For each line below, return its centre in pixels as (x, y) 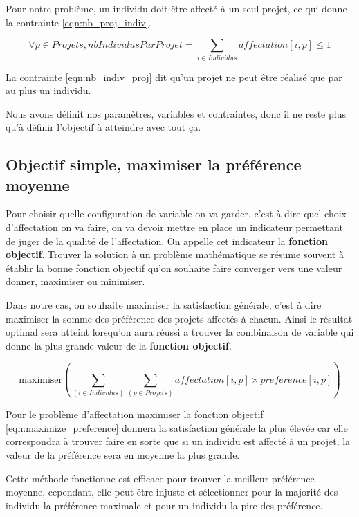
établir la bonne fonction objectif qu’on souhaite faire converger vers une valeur (174, 267)
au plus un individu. (48, 90)
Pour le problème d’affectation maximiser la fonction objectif (135, 414)
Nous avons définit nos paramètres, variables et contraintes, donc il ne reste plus (176, 113)
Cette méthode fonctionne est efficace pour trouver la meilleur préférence (160, 478)
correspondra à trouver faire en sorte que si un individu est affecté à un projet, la (178, 441)
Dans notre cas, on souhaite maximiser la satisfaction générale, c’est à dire (164, 305)
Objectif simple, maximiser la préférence (154, 164)
